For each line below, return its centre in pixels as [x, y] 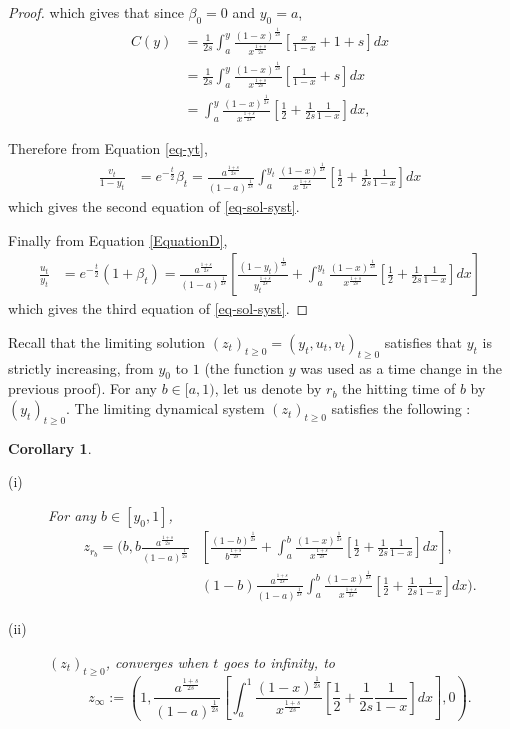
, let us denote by [268, 388]
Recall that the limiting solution [107, 341]
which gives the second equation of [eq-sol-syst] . [154, 206]
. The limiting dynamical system [165, 408]
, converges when [157, 661]
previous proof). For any [82, 388]
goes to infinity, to [279, 661]
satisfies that [423, 341]
